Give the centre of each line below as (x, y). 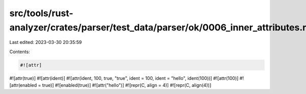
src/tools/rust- (41, 13)
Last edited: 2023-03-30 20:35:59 (46, 42)
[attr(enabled (23, 85)
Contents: (20, 52)
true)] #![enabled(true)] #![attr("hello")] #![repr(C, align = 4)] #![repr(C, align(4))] (127, 85)
